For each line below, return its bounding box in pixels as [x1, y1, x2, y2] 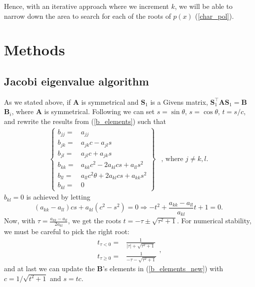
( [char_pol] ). [195, 10, 234, 21]
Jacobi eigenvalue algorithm [4, 73, 149, 88]
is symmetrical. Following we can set [44, 106, 155, 117]
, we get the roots [68, 215, 121, 226]
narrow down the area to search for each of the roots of [4, 10, 171, 21]
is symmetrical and [81, 96, 139, 107]
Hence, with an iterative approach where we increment [4, 1, 169, 11]
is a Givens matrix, [150, 96, 208, 107]
